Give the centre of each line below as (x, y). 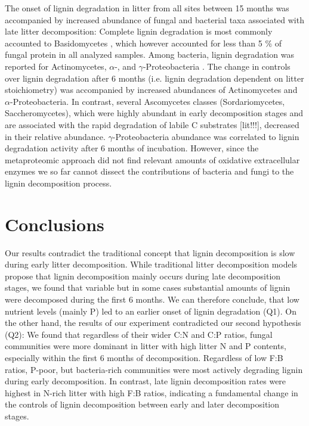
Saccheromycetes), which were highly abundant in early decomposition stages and (154, 113)
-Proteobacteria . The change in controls (217, 66)
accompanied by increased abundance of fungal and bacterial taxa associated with (154, 19)
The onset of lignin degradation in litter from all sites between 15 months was (147, 8)
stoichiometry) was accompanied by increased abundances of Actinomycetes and (151, 90)
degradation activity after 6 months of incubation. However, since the (132, 148)
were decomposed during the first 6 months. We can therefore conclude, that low (152, 299)
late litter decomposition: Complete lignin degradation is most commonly (139, 31)
